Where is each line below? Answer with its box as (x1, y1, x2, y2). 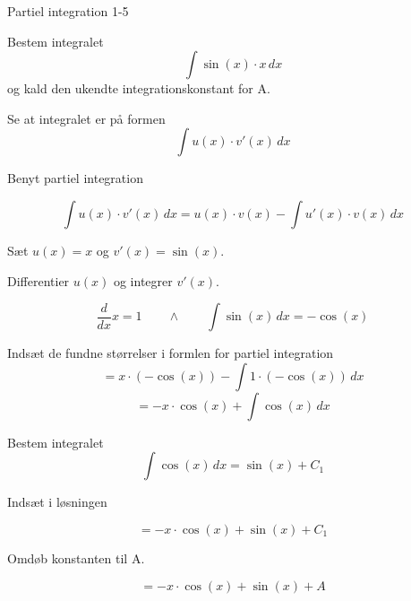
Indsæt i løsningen (7, 492, 107, 511)
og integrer (113, 271, 173, 290)
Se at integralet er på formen (7, 109, 166, 127)
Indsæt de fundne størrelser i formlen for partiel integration (7, 344, 334, 362)
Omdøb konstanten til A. (7, 548, 145, 567)
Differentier (7, 271, 70, 290)
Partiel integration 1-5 (7, 2, 129, 20)
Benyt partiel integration (7, 169, 143, 187)
